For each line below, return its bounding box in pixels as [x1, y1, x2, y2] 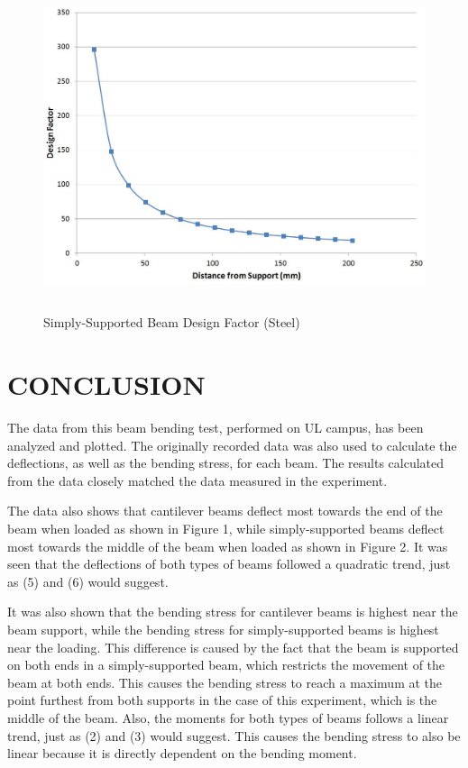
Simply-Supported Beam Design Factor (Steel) [43, 313, 300, 332]
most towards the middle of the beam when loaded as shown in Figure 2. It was [7, 536, 448, 555]
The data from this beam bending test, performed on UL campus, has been [7, 418, 424, 437]
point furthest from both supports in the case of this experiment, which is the [7, 690, 437, 709]
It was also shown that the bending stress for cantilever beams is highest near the [7, 602, 458, 621]
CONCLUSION [7, 366, 206, 403]
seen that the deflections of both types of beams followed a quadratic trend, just [7, 554, 451, 573]
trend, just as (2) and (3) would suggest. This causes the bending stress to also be [7, 726, 461, 745]
